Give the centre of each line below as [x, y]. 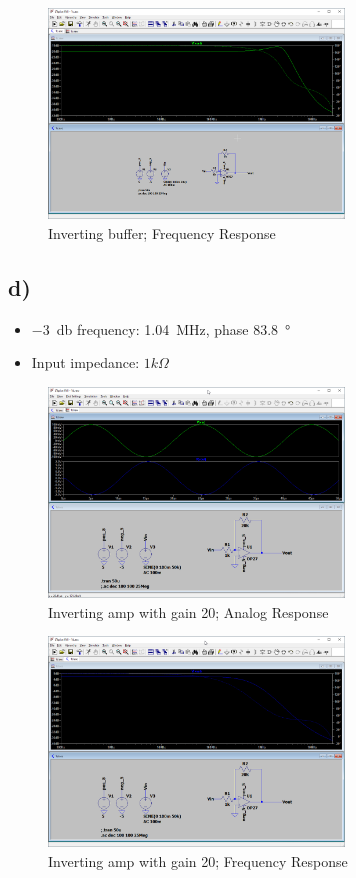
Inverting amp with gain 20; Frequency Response [198, 860]
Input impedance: [85, 362]
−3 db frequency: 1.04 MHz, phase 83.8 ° [161, 328]
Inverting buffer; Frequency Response [162, 232]
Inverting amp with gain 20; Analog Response [188, 611]
